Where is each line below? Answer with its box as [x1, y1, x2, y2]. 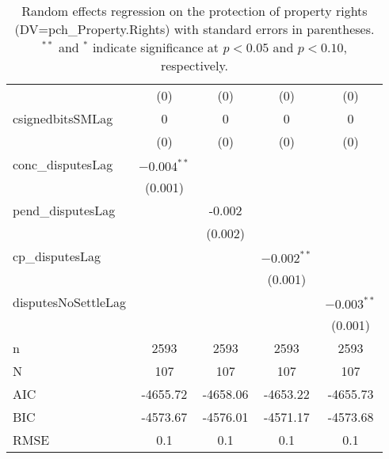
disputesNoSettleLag [13, 293, 127, 311]
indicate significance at [92, 38, 219, 56]
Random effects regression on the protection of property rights [21, 2, 368, 20]
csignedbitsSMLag [13, 109, 113, 127]
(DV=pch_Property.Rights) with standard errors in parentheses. [14, 20, 375, 38]
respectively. [160, 56, 228, 74]
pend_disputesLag [13, 201, 116, 219]
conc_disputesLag [13, 155, 113, 173]
